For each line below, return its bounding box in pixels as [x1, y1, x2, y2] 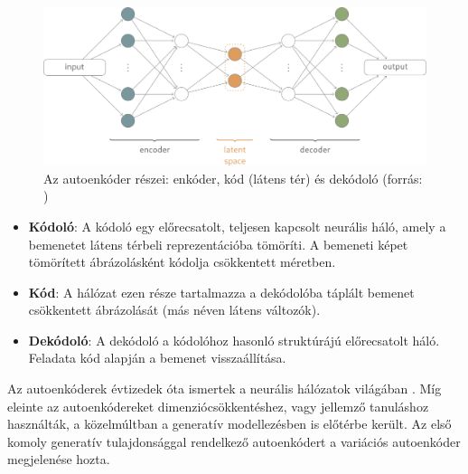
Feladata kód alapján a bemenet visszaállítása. [28, 348, 286, 367]
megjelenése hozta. [7, 450, 110, 469]
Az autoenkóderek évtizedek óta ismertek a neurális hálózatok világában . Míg [7, 379, 442, 398]
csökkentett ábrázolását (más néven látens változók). [28, 300, 321, 319]
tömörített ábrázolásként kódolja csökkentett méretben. [28, 252, 336, 271]
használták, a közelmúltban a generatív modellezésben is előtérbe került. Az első [7, 414, 452, 433]
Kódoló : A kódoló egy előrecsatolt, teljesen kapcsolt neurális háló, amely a [28, 216, 446, 235]
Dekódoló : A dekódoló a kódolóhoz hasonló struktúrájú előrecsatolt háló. [28, 330, 440, 349]
